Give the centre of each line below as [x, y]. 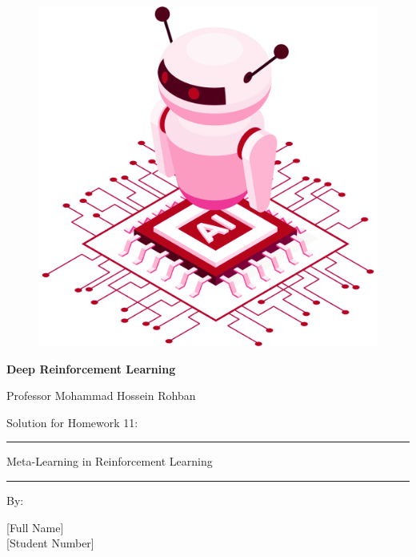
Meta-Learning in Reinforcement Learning [110, 461]
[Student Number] [50, 543]
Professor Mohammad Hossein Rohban [101, 396]
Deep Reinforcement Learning [91, 368]
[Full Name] [35, 527]
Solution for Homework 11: [72, 422]
